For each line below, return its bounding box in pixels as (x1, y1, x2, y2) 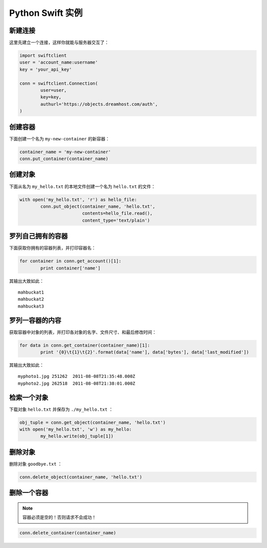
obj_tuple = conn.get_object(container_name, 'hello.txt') (19, 420, 166, 425)
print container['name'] (40, 265, 101, 271)
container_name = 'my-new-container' (19, 149, 111, 155)
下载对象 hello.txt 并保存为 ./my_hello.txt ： (9, 406, 113, 412)
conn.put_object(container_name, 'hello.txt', (40, 203, 155, 209)
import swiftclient (19, 53, 67, 59)
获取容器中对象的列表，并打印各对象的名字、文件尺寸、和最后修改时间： (9, 329, 157, 335)
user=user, (40, 87, 67, 93)
